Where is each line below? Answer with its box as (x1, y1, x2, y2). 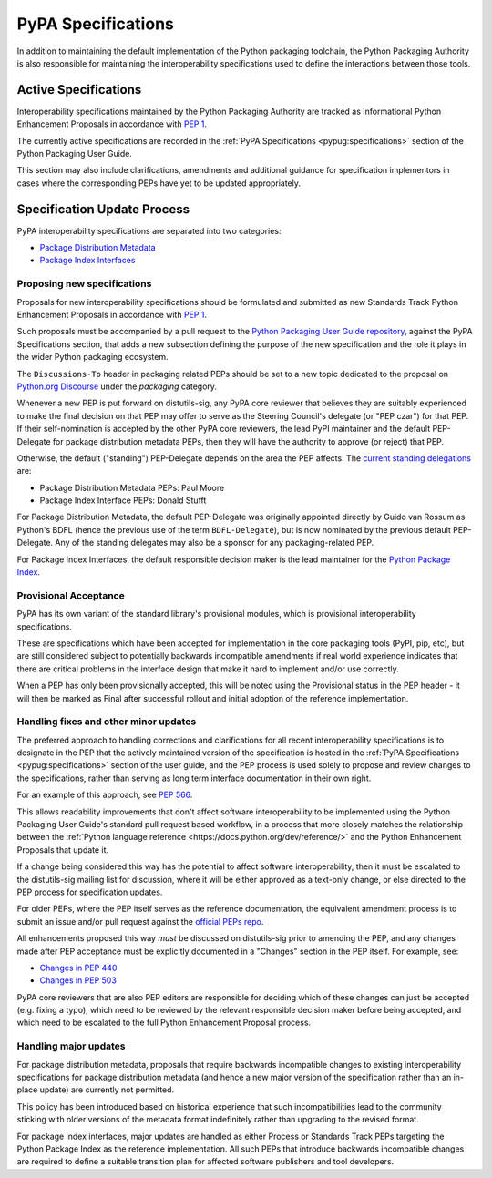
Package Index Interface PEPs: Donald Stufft (39, 495, 207, 506)
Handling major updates (16, 1040, 126, 1052)
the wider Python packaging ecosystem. (16, 352, 169, 363)
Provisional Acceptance (16, 589, 125, 601)
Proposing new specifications (16, 278, 152, 291)
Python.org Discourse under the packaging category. (16, 381, 218, 392)
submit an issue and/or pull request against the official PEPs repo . (16, 916, 264, 927)
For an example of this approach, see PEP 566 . (16, 789, 193, 801)
